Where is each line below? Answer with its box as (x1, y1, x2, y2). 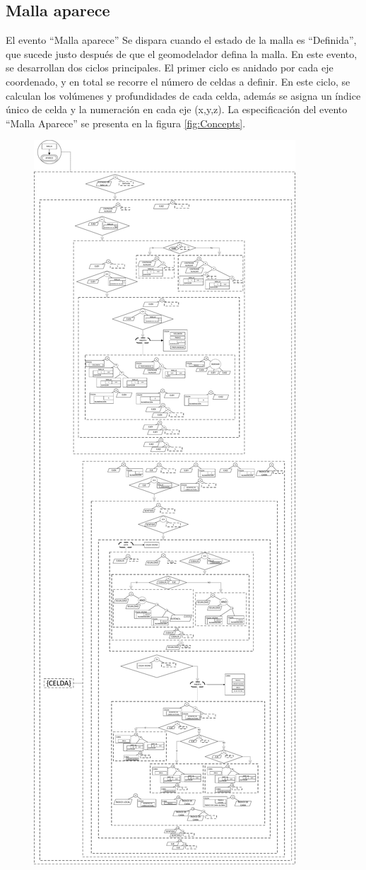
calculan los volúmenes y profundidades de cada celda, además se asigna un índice (6, 88, 361, 103)
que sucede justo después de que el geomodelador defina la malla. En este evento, (6, 46, 358, 61)
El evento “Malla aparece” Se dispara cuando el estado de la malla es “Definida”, (6, 33, 357, 47)
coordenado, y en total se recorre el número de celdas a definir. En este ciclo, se (6, 74, 350, 88)
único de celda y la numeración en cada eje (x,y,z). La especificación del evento (6, 102, 348, 117)
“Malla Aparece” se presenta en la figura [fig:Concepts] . (6, 115, 246, 130)
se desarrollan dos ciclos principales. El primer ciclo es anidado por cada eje (6, 60, 333, 75)
